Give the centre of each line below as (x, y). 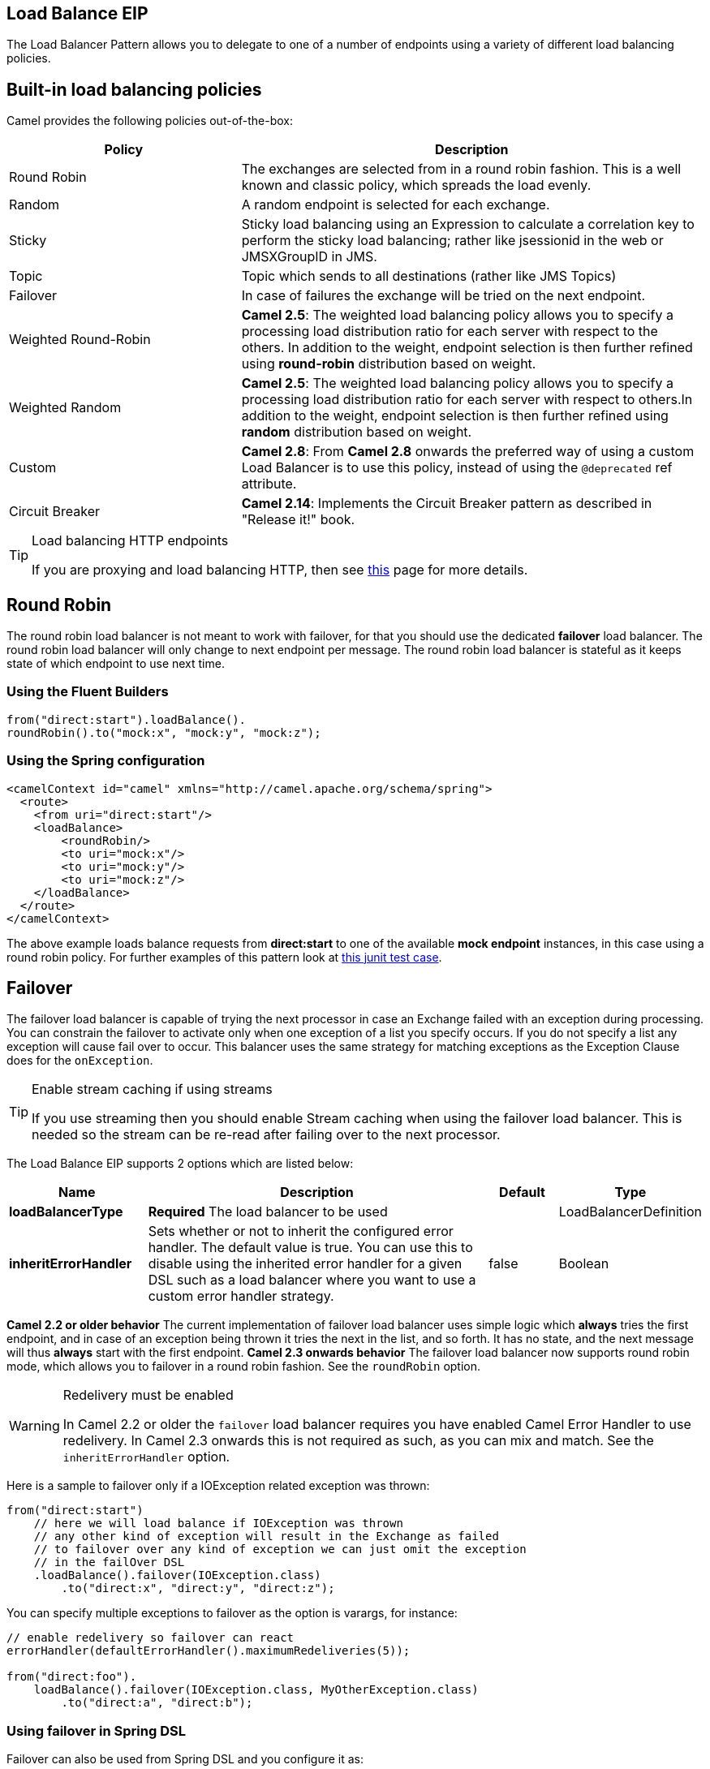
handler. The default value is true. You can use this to (310, 1248)
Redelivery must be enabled (148, 1395)
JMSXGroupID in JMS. (309, 257)
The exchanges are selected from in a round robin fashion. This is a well (461, 169)
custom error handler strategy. (241, 1296)
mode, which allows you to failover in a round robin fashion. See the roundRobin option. (244, 1367)
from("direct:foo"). (72, 1677)
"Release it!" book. (298, 520)
